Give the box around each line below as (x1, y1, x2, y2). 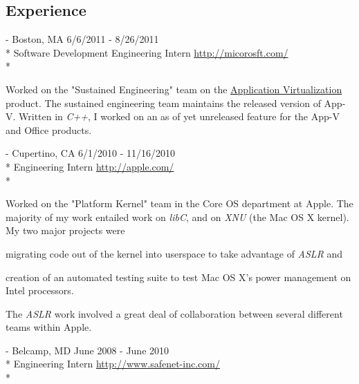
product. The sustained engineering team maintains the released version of (6, 95, 321, 110)
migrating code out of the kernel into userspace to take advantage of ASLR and (6, 246, 343, 260)
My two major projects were (6, 223, 125, 238)
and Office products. (6, 122, 92, 137)
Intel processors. (6, 283, 74, 298)
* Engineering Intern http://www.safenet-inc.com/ (6, 356, 220, 371)
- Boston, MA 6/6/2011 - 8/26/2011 (6, 32, 159, 46)
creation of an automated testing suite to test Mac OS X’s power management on (6, 269, 351, 284)
